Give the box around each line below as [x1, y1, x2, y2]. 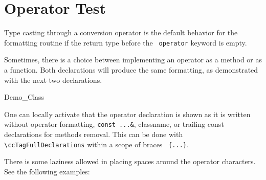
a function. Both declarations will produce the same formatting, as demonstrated [4, 64, 258, 75]
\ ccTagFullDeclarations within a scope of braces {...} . [4, 139, 189, 149]
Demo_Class [4, 92, 45, 102]
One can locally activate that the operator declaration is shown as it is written [4, 108, 251, 119]
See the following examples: [4, 166, 90, 176]
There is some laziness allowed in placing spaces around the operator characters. [4, 156, 256, 167]
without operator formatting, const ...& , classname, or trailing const [4, 119, 224, 129]
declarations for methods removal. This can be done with [4, 129, 183, 139]
